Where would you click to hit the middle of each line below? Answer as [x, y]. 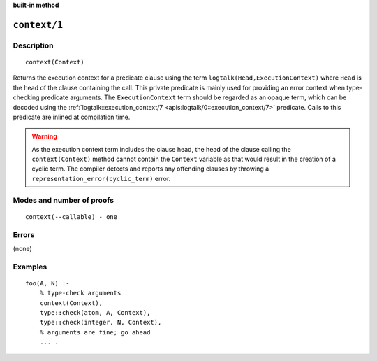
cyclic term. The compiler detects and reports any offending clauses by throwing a [150, 169]
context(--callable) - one [72, 217]
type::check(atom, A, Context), [95, 313]
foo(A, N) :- [47, 283]
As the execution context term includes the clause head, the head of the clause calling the [161, 149]
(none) [23, 248]
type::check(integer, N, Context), [101, 323]
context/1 [38, 25]
